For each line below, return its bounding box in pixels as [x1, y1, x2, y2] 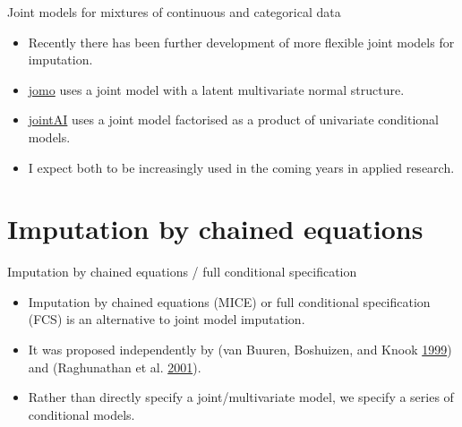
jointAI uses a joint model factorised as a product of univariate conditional [28, 110, 439, 129]
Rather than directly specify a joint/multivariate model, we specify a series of [28, 388, 454, 406]
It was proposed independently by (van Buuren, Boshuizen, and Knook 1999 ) [28, 340, 452, 359]
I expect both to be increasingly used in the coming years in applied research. [28, 158, 455, 176]
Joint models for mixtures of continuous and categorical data [7, 3, 341, 21]
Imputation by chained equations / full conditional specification [7, 262, 357, 281]
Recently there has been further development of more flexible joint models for [28, 32, 455, 51]
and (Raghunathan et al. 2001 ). [28, 357, 201, 376]
